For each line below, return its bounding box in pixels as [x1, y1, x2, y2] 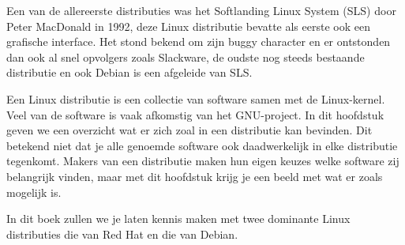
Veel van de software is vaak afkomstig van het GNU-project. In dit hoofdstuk [6, 106, 384, 122]
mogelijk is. [6, 183, 62, 200]
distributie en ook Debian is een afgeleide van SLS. [6, 64, 253, 81]
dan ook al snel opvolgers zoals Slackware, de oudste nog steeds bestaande [6, 48, 365, 65]
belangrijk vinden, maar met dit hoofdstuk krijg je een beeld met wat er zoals [6, 168, 383, 184]
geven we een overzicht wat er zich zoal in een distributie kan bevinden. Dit [6, 122, 373, 138]
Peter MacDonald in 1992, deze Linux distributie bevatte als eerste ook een [6, 17, 370, 34]
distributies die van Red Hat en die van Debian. [6, 225, 238, 242]
